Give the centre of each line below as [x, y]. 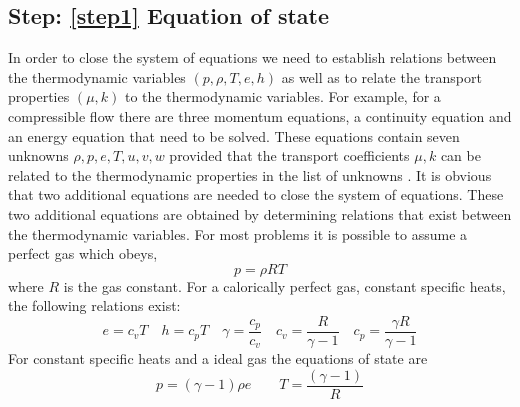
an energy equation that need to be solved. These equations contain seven [234, 135]
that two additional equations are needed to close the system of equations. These [256, 194]
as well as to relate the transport [381, 76]
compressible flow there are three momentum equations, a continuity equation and [260, 115]
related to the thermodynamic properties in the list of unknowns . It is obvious [250, 174]
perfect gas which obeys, [83, 253]
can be [460, 155]
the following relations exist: [94, 305]
